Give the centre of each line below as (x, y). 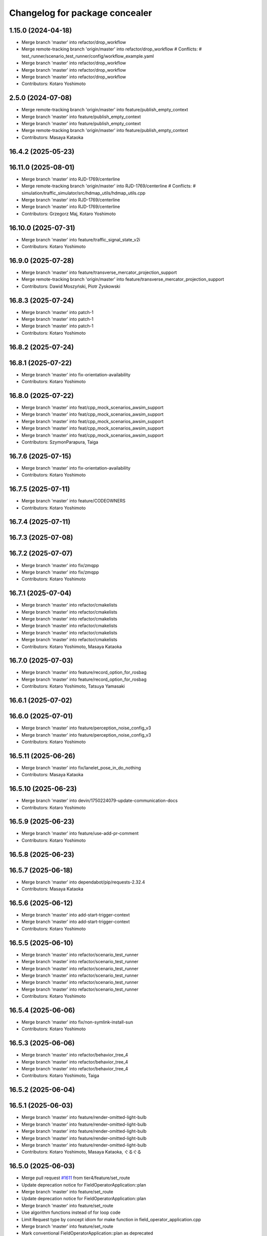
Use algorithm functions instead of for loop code (71, 1213)
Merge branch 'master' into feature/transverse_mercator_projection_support (99, 272)
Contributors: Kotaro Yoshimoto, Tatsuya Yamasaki (73, 686)
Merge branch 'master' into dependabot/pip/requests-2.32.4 (83, 882)
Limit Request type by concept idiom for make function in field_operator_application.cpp (111, 1219)
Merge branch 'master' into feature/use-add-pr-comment (80, 834)
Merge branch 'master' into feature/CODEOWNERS (73, 501)
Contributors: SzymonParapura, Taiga (60, 442)
